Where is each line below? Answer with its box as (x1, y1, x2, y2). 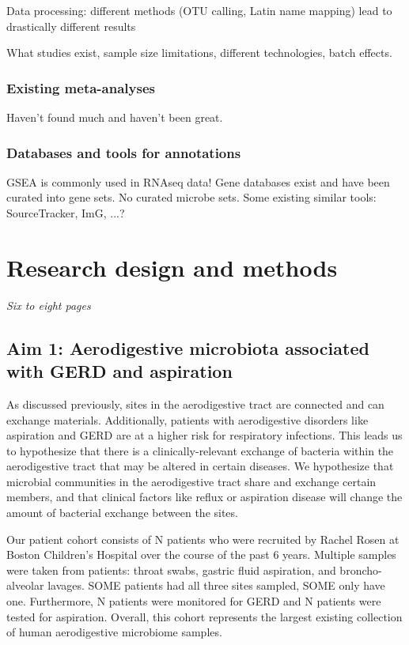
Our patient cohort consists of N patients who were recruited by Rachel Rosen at (6, 530, 400, 547)
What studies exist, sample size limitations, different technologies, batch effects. (6, 44, 392, 61)
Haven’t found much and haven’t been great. (6, 109, 223, 125)
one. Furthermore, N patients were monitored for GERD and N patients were (6, 593, 381, 609)
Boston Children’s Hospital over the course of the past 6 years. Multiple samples (6, 546, 396, 563)
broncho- (339, 561, 382, 578)
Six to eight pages (6, 296, 91, 313)
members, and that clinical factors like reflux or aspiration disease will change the (6, 488, 403, 505)
